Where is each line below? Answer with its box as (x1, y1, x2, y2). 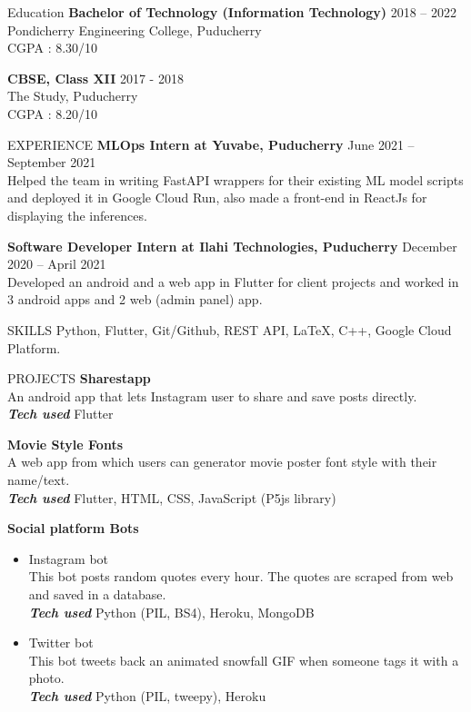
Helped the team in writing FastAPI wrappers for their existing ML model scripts (7, 170, 464, 189)
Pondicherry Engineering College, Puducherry (7, 20, 262, 39)
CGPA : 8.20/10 (7, 104, 98, 123)
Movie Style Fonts (7, 434, 124, 453)
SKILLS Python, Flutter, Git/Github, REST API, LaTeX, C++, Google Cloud (7, 320, 452, 339)
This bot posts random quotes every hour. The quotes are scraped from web (28, 567, 454, 586)
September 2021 (7, 153, 96, 172)
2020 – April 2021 (7, 254, 106, 273)
